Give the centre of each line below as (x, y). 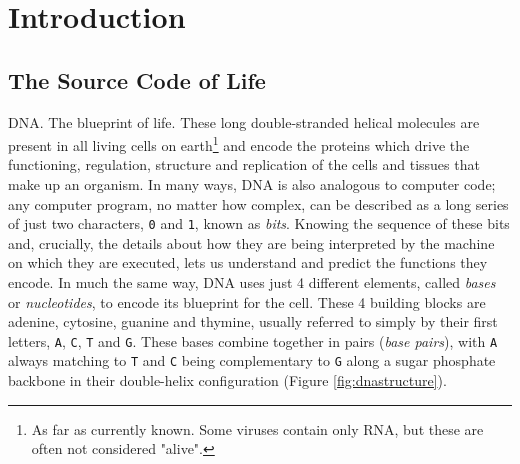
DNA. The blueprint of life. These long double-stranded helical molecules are (244, 121)
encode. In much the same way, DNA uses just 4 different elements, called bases (252, 282)
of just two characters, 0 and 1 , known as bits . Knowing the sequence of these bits (259, 223)
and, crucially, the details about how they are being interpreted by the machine (251, 242)
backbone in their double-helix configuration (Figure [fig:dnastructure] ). (227, 380)
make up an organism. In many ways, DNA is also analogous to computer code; (252, 184)
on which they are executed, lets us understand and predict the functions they (248, 262)
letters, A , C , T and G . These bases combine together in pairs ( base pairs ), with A (253, 340)
